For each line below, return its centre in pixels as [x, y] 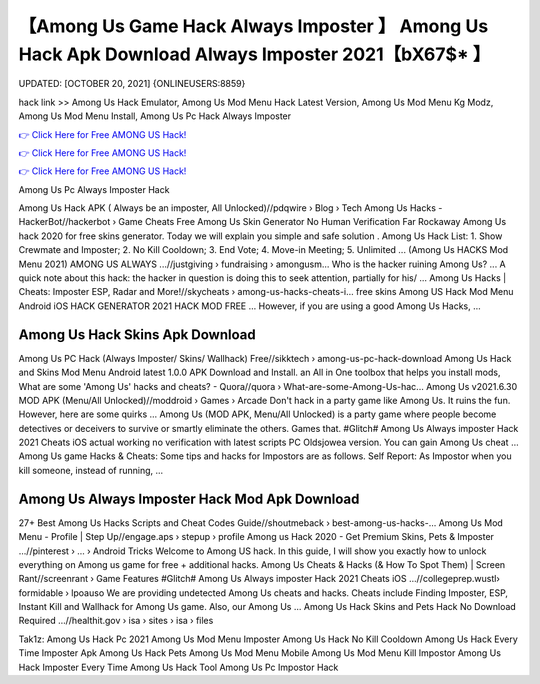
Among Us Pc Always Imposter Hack [94, 189]
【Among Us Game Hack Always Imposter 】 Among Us [253, 26]
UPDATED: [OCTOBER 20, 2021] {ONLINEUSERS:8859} [132, 84]
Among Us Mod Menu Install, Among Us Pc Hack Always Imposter [155, 116]
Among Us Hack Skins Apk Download [137, 334]
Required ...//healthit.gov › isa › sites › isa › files [116, 621]
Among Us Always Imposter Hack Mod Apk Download [189, 498]
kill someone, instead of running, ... [91, 470]
